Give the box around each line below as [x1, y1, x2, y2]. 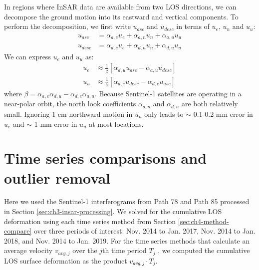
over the [72, 245, 97, 256]
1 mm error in [34, 118, 77, 129]
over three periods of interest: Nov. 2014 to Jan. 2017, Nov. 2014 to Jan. [33, 226, 256, 236]
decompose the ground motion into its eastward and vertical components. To [4, 11, 239, 21]
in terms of [176, 21, 210, 31]
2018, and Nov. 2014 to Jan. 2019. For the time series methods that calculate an [4, 235, 250, 246]
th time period [102, 245, 147, 256]
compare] [4, 226, 32, 236]
